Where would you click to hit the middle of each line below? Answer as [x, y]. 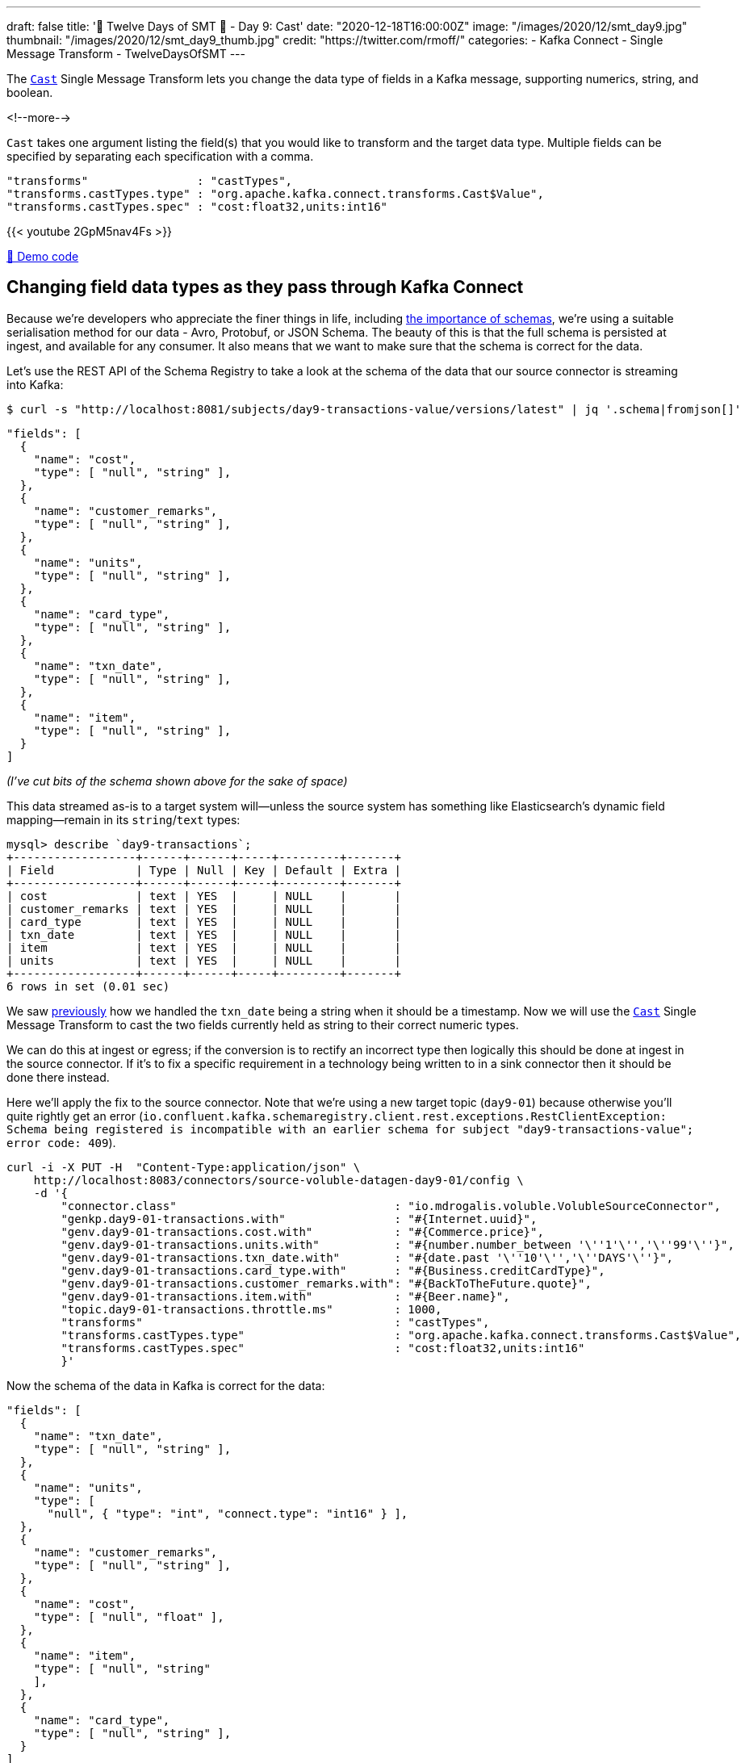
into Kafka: [35, 384]
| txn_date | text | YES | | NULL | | [204, 934]
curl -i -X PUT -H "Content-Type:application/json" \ [184, 1167]
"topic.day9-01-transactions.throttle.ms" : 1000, [251, 1309]
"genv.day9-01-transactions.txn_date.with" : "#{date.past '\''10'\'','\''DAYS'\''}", [367, 1257]
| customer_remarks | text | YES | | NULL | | [204, 909]
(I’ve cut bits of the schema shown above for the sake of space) [177, 781]
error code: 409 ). [61, 1142]
